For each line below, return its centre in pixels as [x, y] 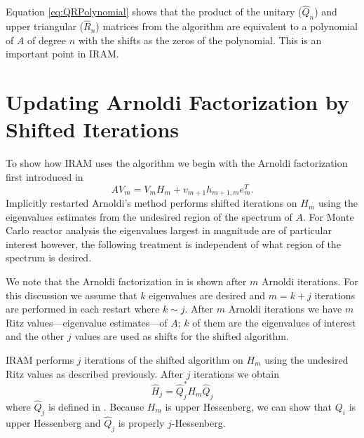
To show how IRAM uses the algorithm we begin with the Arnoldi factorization [177, 163]
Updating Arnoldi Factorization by [177, 102]
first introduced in [45, 176]
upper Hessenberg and [53, 422]
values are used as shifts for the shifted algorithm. [182, 336]
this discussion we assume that [72, 295]
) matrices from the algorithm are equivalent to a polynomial [227, 26]
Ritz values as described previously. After [95, 373]
